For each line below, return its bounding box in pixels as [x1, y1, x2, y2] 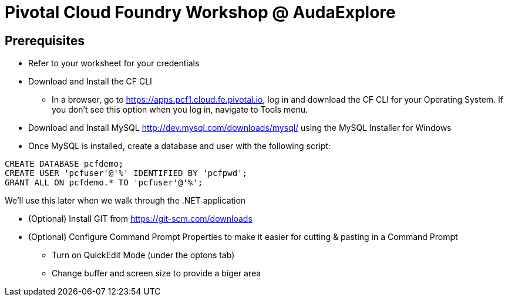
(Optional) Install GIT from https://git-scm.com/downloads [28, 214, 253, 224]
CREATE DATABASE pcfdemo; [5, 159, 124, 169]
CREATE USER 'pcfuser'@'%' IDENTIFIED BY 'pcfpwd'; [5, 168, 248, 178]
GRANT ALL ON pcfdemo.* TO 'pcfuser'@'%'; [5, 178, 203, 188]
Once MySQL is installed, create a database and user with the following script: [28, 141, 331, 151]
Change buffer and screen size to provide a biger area [52, 268, 261, 279]
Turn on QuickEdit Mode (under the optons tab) [52, 250, 235, 261]
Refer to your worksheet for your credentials [28, 58, 200, 69]
